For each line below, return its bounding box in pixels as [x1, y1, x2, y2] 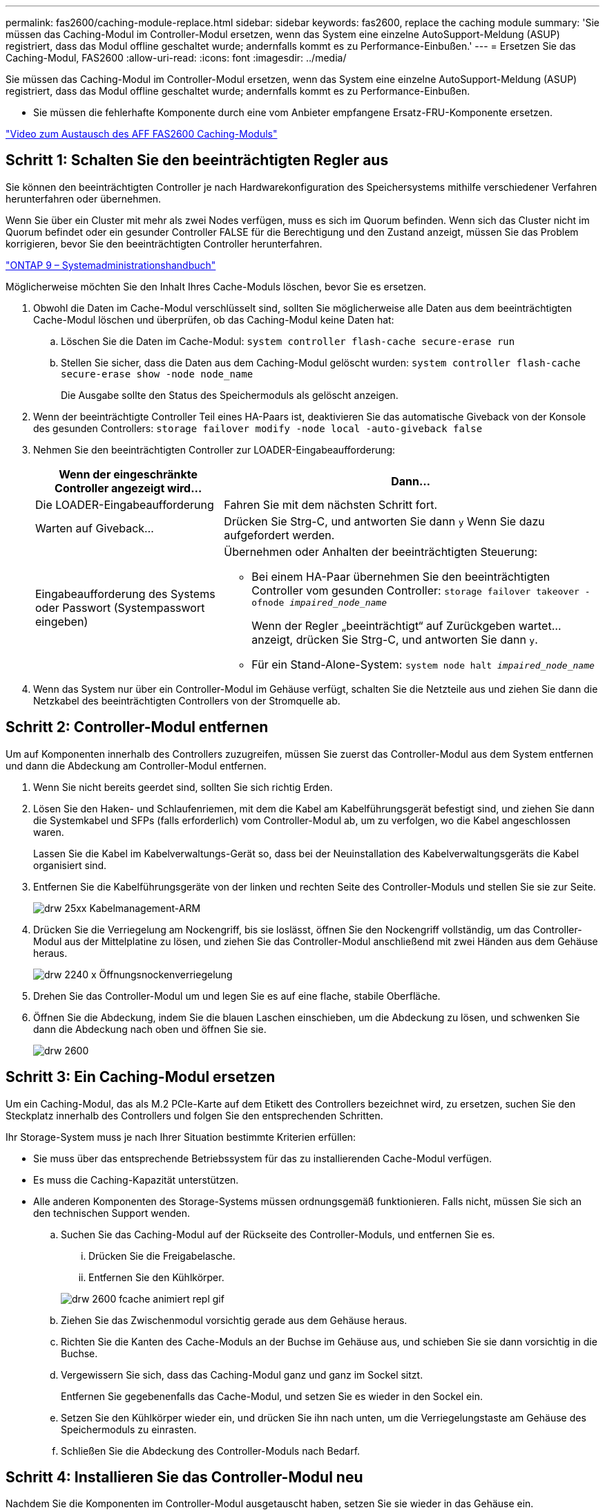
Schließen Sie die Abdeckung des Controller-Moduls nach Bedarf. [61, 1444, 361, 1457]
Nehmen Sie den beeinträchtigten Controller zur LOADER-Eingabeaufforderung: [33, 443, 396, 456]
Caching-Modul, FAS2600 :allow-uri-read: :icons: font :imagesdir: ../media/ [6, 52, 347, 64]
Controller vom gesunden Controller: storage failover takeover [251, 583, 579, 597]
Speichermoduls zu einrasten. [61, 1423, 197, 1435]
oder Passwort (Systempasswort [35, 601, 205, 615]
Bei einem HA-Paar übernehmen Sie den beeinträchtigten [251, 569, 550, 584]
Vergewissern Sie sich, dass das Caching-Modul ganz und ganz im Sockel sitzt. [61, 1368, 423, 1381]
